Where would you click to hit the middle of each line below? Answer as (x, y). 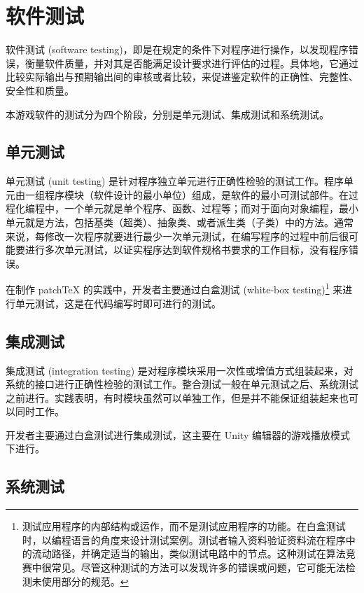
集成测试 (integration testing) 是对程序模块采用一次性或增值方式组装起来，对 (180, 370)
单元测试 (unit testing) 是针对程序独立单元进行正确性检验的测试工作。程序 (175, 181)
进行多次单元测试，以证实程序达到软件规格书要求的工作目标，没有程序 (187, 250)
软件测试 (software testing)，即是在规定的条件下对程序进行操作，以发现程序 (177, 49)
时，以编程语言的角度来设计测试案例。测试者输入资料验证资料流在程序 (184, 539)
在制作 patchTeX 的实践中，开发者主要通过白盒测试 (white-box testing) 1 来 (174, 288)
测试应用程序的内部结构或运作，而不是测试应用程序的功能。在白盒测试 (184, 526)
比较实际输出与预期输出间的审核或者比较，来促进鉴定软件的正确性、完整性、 (182, 77)
